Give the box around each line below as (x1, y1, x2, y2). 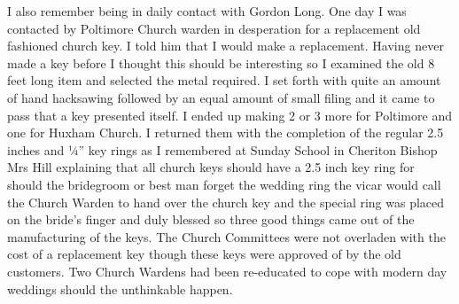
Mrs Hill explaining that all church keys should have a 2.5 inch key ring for (7, 158, 415, 176)
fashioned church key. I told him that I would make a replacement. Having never (7, 36, 444, 55)
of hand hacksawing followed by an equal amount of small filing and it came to (7, 88, 435, 106)
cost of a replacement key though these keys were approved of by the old (7, 245, 401, 263)
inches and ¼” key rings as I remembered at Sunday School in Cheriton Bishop (7, 140, 438, 159)
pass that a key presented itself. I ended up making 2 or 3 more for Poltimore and (7, 105, 452, 124)
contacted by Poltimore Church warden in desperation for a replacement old (7, 19, 421, 37)
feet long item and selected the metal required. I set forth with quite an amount (7, 71, 441, 90)
